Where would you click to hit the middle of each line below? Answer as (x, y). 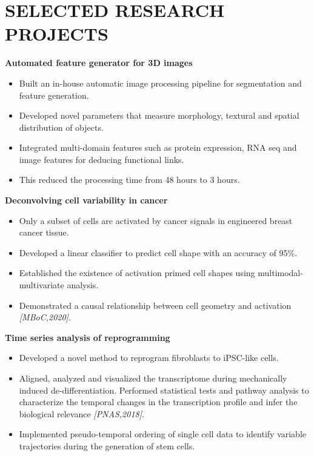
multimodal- (280, 273)
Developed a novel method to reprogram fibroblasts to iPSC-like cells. (149, 358)
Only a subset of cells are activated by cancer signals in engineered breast (156, 220)
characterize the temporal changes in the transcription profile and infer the (158, 402)
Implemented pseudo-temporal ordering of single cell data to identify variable (163, 434)
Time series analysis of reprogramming (88, 337)
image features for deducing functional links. (102, 159)
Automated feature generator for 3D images (99, 63)
